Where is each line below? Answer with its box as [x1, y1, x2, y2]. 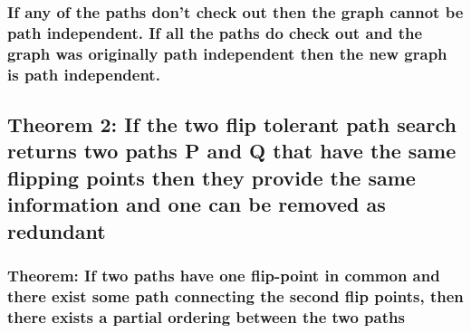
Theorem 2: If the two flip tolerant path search [7, 110, 457, 138]
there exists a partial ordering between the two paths [7, 305, 405, 328]
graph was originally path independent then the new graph [7, 42, 447, 64]
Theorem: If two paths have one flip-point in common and [7, 263, 440, 286]
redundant [7, 216, 106, 244]
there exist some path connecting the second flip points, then [7, 284, 464, 307]
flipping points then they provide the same [7, 163, 416, 191]
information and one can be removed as [7, 190, 386, 218]
